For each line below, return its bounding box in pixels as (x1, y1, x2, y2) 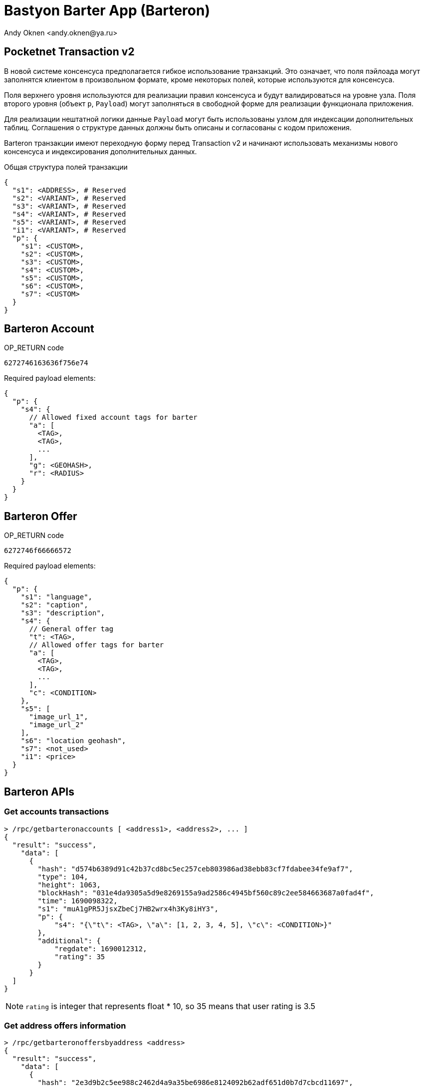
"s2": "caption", (20, 601, 88, 609)
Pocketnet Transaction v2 (4, 45, 135, 58)
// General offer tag (29, 625, 114, 633)
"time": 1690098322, (37, 896, 118, 905)
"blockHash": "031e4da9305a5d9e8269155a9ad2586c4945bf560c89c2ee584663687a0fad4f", (37, 888, 374, 897)
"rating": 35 (54, 952, 105, 961)
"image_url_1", (29, 713, 88, 721)
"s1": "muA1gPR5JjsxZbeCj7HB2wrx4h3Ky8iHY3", (37, 904, 218, 913)
